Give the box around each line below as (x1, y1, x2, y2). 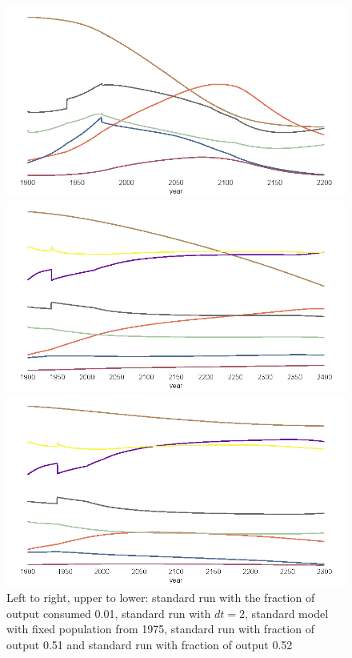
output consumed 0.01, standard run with (6, 604, 211, 621)
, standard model (245, 604, 329, 621)
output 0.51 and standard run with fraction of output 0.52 (6, 636, 293, 653)
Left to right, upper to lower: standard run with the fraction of (6, 589, 315, 606)
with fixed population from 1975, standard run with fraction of (6, 620, 314, 637)
